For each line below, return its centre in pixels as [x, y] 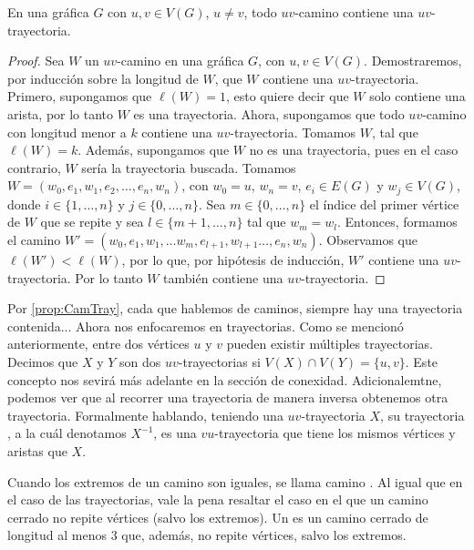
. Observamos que [368, 239]
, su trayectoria [422, 415]
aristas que [37, 450]
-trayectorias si [219, 361]
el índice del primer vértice [384, 204]
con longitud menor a [67, 132]
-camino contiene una [354, 12]
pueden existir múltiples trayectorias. [330, 344]
